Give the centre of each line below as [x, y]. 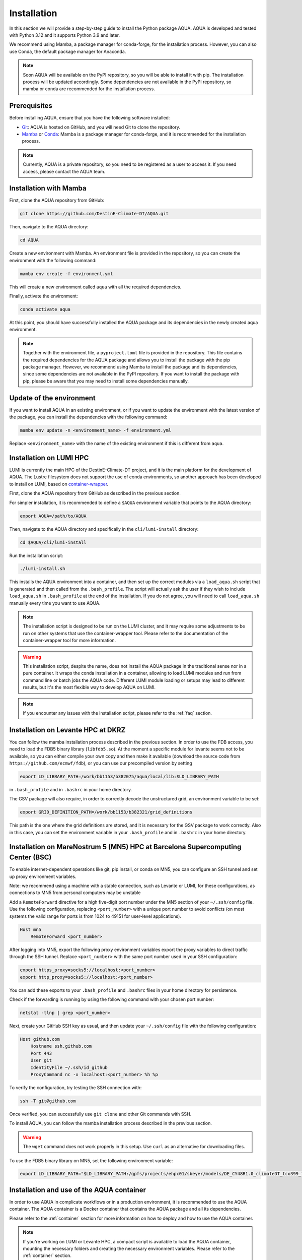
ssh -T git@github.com [48, 1101]
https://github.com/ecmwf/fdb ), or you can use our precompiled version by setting [101, 763]
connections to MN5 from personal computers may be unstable [75, 893]
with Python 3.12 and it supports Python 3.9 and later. [65, 35]
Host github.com [40, 1039]
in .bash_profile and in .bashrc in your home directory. [71, 789]
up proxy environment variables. [43, 876]
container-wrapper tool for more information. [69, 641]
